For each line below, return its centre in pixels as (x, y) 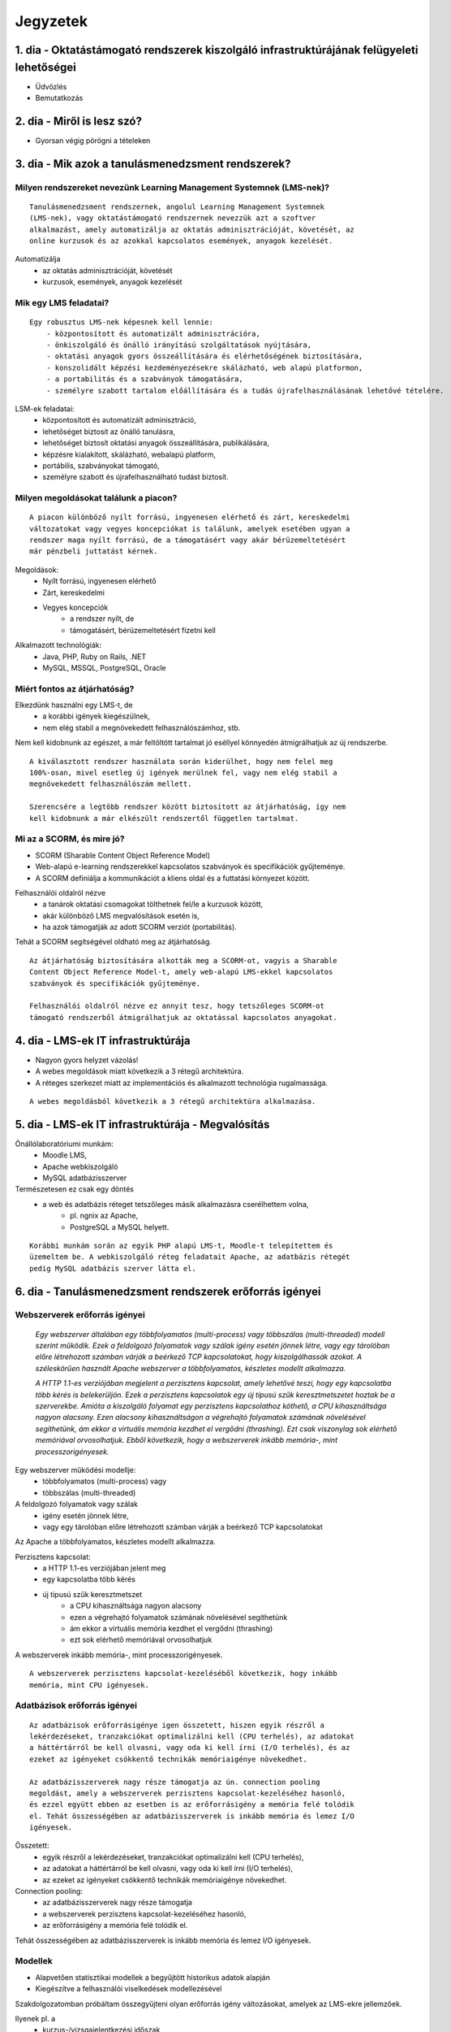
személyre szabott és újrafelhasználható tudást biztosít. (135, 477)
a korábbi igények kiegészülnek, (96, 716)
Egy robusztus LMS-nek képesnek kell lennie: (122, 322)
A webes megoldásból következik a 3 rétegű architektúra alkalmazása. (173, 1101)
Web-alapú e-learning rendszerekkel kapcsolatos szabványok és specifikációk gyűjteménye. (190, 866)
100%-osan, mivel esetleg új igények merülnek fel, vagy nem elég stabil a (183, 773)
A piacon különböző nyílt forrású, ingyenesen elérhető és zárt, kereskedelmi (190, 517)
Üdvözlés (51, 86)
